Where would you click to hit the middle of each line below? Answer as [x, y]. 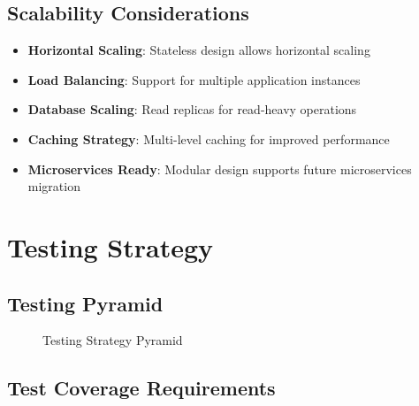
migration [54, 186]
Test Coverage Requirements [141, 388]
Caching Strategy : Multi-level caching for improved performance [209, 138]
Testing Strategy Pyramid [113, 340]
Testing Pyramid [85, 303]
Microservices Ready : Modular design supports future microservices [220, 169]
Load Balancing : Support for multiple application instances [194, 79]
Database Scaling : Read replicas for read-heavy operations [192, 109]
